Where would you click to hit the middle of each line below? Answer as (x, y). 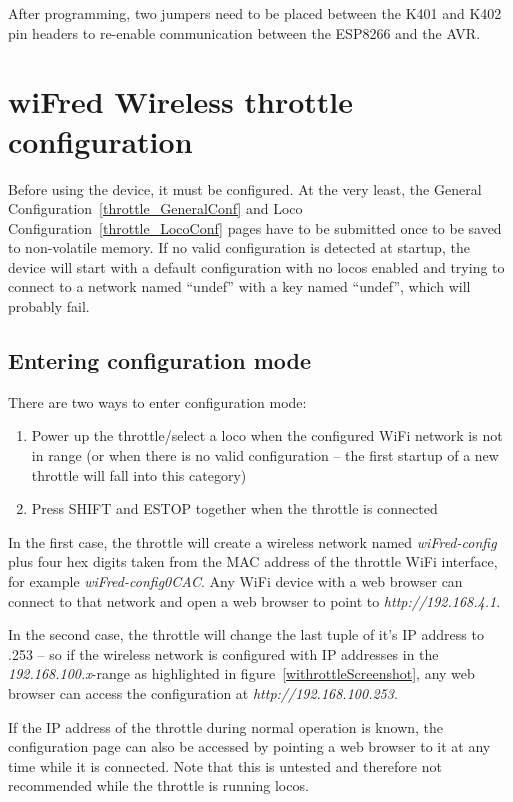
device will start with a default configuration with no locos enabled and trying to (256, 266)
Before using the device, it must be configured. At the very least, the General (245, 188)
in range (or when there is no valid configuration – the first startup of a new (265, 455)
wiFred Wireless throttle (181, 101)
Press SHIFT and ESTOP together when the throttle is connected (234, 508)
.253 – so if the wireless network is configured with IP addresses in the (223, 653)
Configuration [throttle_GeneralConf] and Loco (155, 208)
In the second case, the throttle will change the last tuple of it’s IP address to (246, 634)
